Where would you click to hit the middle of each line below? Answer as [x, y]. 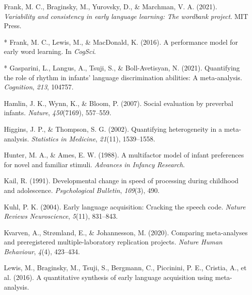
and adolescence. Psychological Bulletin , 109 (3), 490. [82, 190]
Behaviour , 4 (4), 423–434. [42, 251]
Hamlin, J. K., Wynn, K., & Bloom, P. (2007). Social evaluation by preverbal [119, 103]
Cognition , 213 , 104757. [39, 87]
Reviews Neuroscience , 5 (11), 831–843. [61, 216]
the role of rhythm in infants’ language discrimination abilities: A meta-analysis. [123, 77]
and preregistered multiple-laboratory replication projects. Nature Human [113, 242]
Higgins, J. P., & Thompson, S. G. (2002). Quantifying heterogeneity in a [113, 129]
